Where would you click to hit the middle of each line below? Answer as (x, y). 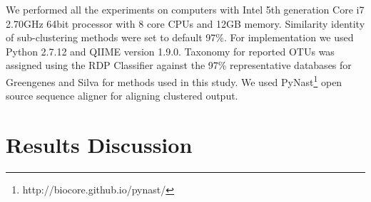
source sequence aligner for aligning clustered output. (122, 96)
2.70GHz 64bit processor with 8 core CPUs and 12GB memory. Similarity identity (185, 23)
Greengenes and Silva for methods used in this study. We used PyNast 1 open (174, 80)
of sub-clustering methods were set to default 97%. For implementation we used (180, 37)
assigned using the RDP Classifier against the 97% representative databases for (179, 65)
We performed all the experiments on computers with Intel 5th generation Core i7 (185, 9)
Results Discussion (99, 144)
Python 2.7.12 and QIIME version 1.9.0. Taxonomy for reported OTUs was (170, 51)
